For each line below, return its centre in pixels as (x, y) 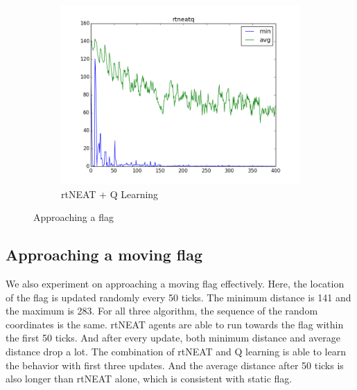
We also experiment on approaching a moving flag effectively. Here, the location (175, 283)
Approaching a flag (73, 217)
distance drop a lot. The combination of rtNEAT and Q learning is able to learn (176, 351)
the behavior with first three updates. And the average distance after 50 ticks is (175, 365)
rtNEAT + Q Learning (110, 194)
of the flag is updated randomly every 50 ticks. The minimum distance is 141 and (178, 297)
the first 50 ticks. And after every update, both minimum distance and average (173, 338)
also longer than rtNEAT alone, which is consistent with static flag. (149, 379)
